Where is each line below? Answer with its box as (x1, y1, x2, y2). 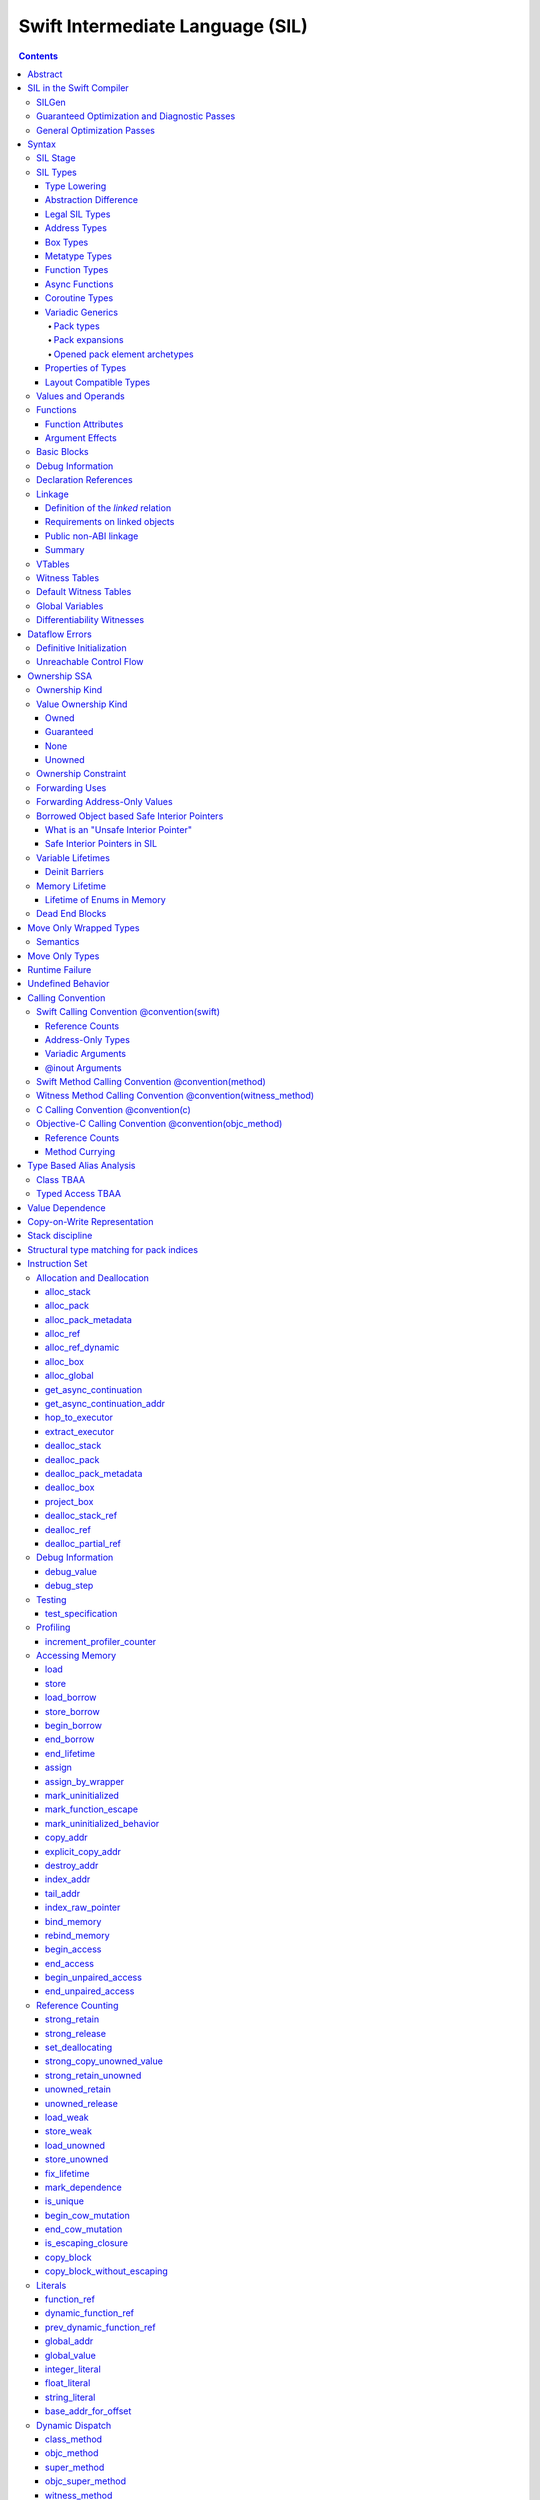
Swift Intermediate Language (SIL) (18, 15, 309, 37)
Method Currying (45, 1146, 116, 1158)
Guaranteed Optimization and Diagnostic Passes (36, 110, 236, 122)
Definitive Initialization (36, 641, 127, 654)
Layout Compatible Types (45, 376, 150, 388)
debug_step (45, 1580, 94, 1592)
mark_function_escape (45, 1803, 139, 1815)
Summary (45, 544, 85, 556)
